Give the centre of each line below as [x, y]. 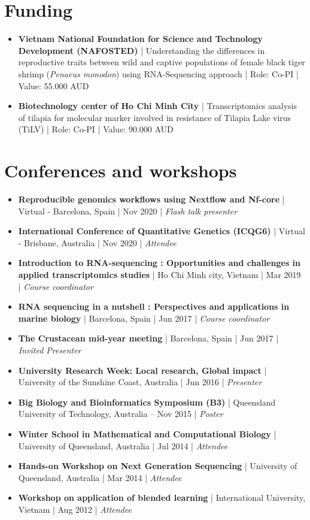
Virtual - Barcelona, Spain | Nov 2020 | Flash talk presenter [128, 211]
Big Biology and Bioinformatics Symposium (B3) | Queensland [147, 402]
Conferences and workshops [121, 170]
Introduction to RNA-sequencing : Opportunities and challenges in [159, 263]
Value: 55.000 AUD [54, 85]
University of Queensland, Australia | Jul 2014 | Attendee [123, 445]
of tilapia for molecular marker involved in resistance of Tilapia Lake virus [155, 117]
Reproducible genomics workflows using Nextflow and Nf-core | [151, 199]
